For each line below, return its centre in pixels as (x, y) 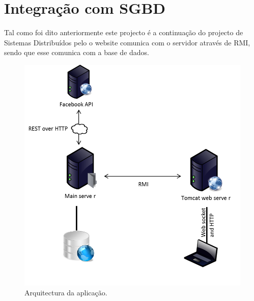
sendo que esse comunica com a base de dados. (77, 52)
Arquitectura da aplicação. (66, 293)
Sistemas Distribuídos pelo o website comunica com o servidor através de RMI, (127, 42)
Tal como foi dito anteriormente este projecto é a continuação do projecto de (124, 32)
